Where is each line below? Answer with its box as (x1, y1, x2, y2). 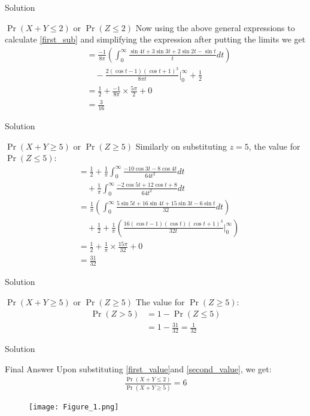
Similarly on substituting (135, 139, 227, 152)
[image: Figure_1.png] (29, 402, 119, 411)
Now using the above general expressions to (135, 21, 295, 34)
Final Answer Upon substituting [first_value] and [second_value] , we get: (5, 362, 272, 375)
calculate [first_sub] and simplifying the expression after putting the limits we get (5, 33, 306, 45)
